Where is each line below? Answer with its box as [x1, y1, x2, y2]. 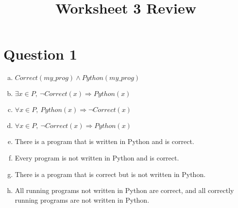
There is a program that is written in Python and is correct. [15, 136, 194, 146]
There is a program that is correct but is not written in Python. [15, 169, 206, 179]
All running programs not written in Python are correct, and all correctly [15, 185, 234, 195]
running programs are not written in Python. [15, 194, 150, 205]
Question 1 [3, 44, 77, 64]
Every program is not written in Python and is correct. [15, 152, 179, 162]
